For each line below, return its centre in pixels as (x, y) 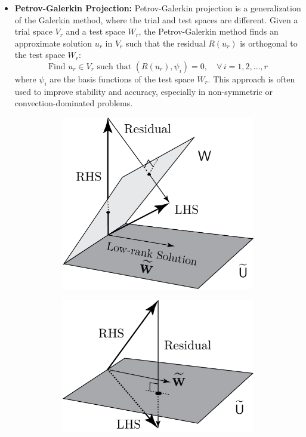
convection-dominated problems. (74, 103)
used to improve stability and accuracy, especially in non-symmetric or (143, 91)
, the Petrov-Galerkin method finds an (208, 31)
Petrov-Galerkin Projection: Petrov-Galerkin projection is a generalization (158, 8)
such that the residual (166, 43)
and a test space (95, 31)
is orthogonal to (269, 43)
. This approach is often (251, 79)
